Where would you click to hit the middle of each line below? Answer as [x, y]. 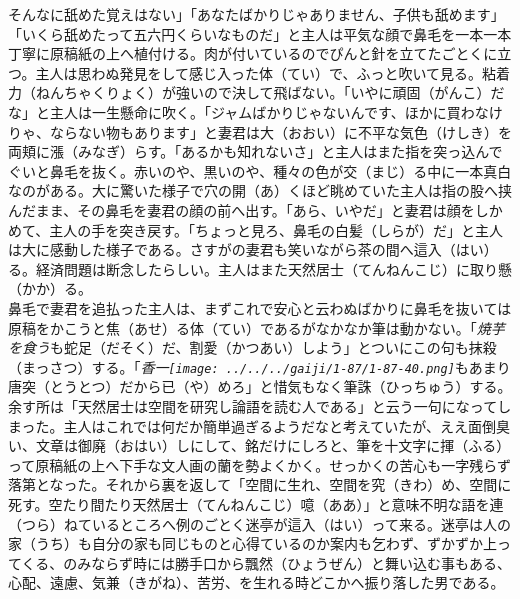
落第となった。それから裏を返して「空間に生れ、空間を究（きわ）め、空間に [260, 484]
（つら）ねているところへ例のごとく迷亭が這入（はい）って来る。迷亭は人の [259, 523]
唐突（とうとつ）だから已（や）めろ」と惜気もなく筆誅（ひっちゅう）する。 [260, 386]
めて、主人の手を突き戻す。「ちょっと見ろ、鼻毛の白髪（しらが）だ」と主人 [255, 229]
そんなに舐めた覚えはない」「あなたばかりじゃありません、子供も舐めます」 [256, 14]
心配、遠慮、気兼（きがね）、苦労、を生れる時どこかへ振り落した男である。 [256, 582]
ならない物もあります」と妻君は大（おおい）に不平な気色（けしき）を [280, 131]
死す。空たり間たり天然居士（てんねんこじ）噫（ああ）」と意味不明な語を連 [256, 503]
